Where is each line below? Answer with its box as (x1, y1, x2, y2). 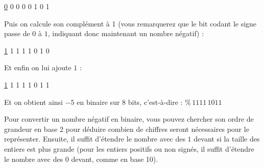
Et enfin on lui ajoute (4, 62, 71, 73)
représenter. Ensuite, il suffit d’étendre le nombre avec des (4, 133, 185, 144)
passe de (4, 28, 30, 39)
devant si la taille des (194, 133, 260, 144)
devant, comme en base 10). (71, 153, 158, 164)
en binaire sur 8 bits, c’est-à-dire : (77, 96, 183, 107)
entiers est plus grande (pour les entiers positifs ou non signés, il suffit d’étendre (4, 143, 254, 154)
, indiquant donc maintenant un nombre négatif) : (47, 28, 204, 39)
